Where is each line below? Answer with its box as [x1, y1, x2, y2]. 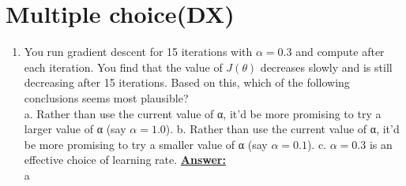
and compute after [295, 43, 385, 60]
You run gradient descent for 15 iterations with [24, 43, 253, 60]
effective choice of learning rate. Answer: [24, 151, 226, 168]
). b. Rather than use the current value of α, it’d [165, 121, 400, 137]
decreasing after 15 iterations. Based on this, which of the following [24, 74, 350, 91]
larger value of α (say [24, 121, 126, 137]
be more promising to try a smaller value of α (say [24, 136, 268, 152]
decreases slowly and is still [260, 58, 393, 75]
